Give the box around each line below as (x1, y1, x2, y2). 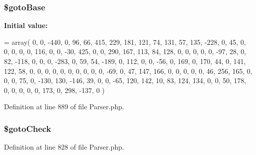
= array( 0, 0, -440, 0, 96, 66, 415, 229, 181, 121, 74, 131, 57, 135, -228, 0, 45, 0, (4, 36, 246, 47)
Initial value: (4, 20, 48, 31)
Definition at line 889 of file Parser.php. (4, 101, 124, 112)
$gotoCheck (4, 122, 51, 134)
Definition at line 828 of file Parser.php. (4, 142, 124, 152)
